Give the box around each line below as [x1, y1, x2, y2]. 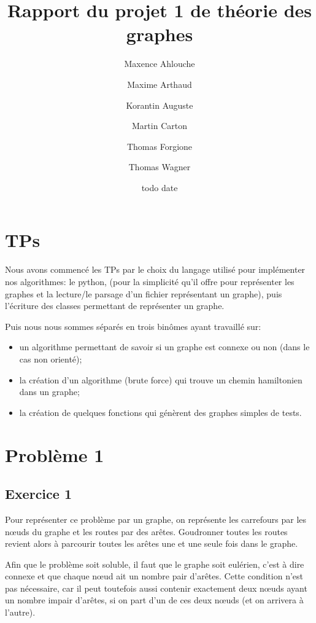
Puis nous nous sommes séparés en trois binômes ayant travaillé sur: [5, 319, 261, 332]
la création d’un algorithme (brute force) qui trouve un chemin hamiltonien [19, 373, 303, 386]
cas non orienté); [19, 352, 82, 365]
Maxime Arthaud [127, 77, 192, 90]
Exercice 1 [5, 484, 72, 503]
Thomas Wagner [128, 160, 191, 173]
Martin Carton [132, 119, 187, 132]
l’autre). [5, 606, 36, 619]
